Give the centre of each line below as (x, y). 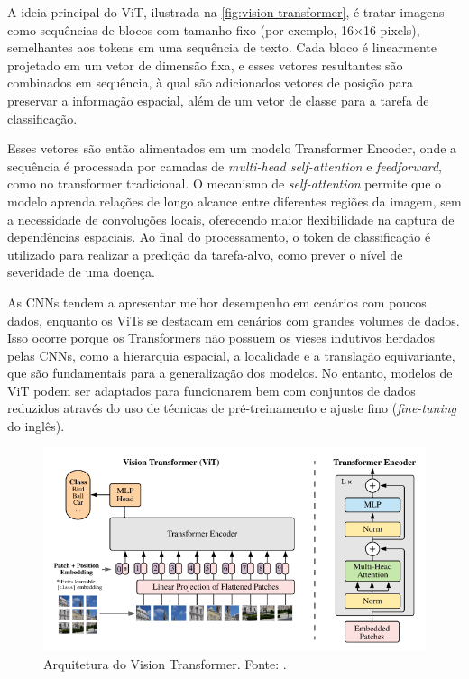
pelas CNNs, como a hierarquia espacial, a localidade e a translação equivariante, (231, 355)
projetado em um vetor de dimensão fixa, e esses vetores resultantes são (205, 64)
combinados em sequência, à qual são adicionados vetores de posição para (211, 83)
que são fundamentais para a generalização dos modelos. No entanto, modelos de (230, 373)
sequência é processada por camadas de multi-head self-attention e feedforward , (225, 165)
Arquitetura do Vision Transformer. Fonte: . (165, 664)
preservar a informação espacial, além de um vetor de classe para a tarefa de (218, 100)
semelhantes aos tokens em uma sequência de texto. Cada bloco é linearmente (222, 47)
